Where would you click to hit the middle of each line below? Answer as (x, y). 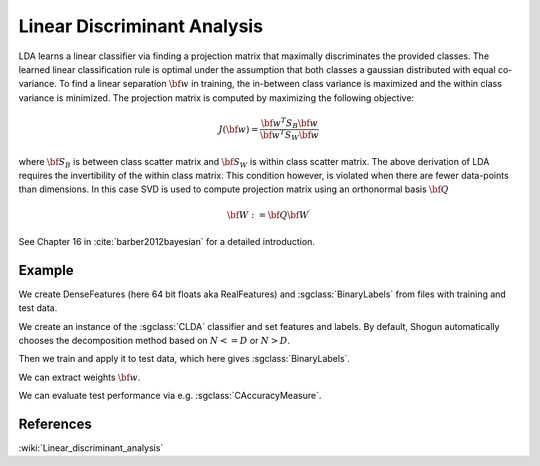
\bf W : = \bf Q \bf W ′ (268, 214)
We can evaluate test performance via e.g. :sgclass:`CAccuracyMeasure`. (170, 396)
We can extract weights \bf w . (79, 377)
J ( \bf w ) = (238, 129)
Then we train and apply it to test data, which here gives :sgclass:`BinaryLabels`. (184, 359)
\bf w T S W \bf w (290, 135)
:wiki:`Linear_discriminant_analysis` (91, 448)
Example (46, 270)
